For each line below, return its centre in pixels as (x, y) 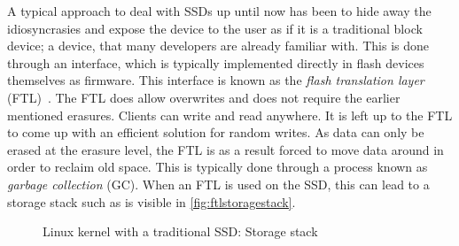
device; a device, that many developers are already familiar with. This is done (218, 46)
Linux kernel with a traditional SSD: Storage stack (180, 231)
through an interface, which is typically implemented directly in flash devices (216, 62)
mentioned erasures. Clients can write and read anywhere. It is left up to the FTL (230, 115)
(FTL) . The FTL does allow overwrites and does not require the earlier (204, 97)
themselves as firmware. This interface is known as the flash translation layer (216, 80)
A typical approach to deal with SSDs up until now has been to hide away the (219, 11)
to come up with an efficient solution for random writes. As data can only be (216, 132)
